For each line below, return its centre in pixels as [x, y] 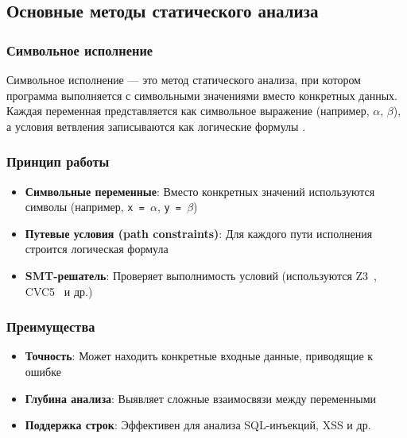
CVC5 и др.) [59, 291]
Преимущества [51, 327]
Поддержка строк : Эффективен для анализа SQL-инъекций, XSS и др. [198, 425]
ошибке [43, 372]
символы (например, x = [85, 207]
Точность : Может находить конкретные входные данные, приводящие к [199, 356]
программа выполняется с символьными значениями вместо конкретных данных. [202, 95]
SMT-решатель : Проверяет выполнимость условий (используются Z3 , [201, 276]
